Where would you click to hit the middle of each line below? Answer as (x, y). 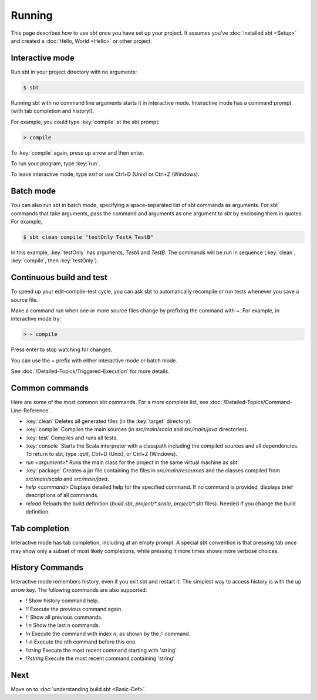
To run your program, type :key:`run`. (55, 163)
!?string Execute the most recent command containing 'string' (100, 658)
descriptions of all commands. (62, 495)
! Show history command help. (62, 601)
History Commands (47, 568)
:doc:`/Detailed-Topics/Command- (251, 402)
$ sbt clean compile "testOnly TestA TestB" (88, 237)
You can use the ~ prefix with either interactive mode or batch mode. (94, 360)
